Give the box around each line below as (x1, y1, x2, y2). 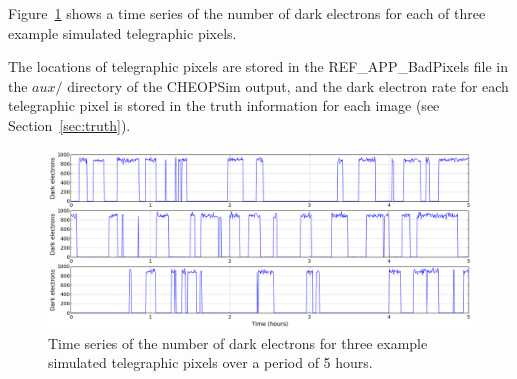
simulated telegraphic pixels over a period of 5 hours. (48, 352, 373, 373)
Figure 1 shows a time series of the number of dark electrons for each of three (8, 3, 486, 23)
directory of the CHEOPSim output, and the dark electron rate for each (67, 75, 509, 96)
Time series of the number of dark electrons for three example (48, 332, 428, 353)
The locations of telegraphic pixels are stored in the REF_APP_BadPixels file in (8, 56, 508, 77)
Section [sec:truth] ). (8, 114, 131, 135)
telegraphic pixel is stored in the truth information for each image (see (8, 95, 440, 116)
